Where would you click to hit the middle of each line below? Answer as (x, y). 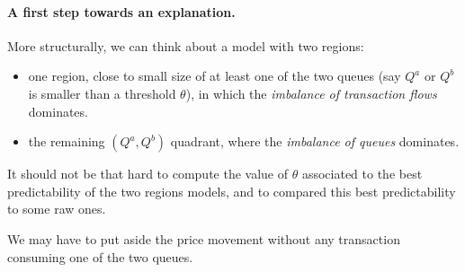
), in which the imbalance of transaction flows (311, 93)
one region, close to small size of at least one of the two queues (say (215, 76)
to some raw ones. (57, 209)
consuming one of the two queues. (100, 256)
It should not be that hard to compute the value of (148, 174)
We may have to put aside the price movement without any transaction (204, 238)
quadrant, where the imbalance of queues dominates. (315, 141)
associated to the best (362, 174)
